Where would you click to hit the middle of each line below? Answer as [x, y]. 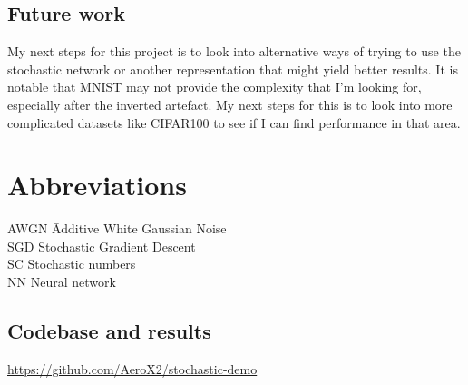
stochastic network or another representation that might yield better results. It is [233, 69]
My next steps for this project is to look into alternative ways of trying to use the [234, 51]
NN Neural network [62, 282]
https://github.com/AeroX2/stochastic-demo [132, 368]
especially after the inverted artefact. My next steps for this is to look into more [230, 104]
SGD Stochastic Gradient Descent [102, 246]
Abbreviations [97, 185]
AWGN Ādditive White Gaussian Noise [117, 228]
